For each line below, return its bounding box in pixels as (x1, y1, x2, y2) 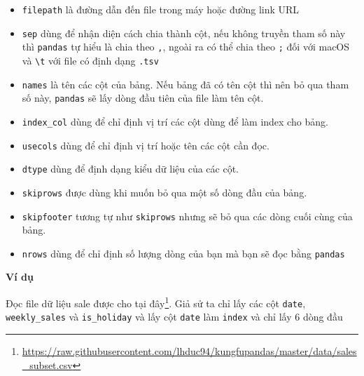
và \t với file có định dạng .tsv (22, 53, 159, 67)
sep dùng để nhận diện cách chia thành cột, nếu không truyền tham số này (22, 25, 346, 40)
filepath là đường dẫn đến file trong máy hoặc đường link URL (22, 2, 300, 16)
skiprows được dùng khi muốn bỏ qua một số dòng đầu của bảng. (22, 184, 307, 199)
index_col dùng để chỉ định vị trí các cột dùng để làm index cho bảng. (22, 114, 328, 128)
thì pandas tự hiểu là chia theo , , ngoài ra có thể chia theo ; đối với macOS (22, 39, 350, 54)
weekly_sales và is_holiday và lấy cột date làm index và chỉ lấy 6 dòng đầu (6, 309, 343, 324)
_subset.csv (22, 357, 73, 372)
